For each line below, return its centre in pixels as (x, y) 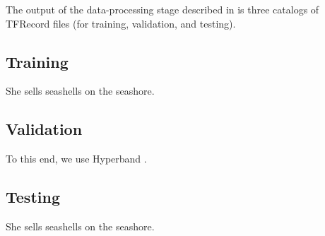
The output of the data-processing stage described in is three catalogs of (162, 9)
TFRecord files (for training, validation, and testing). (121, 23)
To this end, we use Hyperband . (76, 159)
